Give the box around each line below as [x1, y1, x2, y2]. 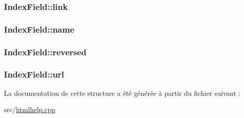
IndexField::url [4, 68, 64, 80]
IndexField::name [4, 23, 75, 35]
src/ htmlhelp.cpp [4, 104, 55, 115]
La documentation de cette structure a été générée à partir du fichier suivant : [4, 87, 241, 98]
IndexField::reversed [4, 45, 87, 58]
